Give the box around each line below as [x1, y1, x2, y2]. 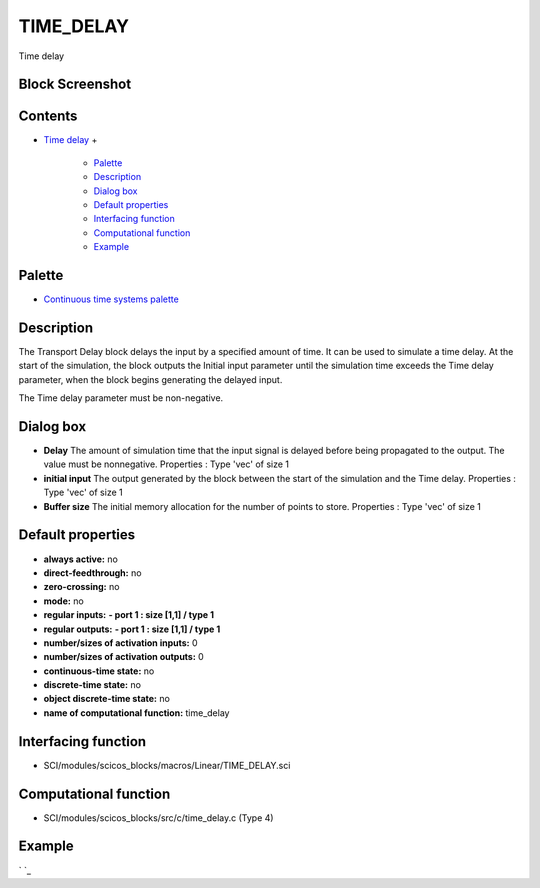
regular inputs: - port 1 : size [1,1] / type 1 [43, 609, 215, 621]
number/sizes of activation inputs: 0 [43, 636, 199, 649]
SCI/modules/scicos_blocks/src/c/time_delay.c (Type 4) [43, 811, 274, 824]
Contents [18, 108, 78, 125]
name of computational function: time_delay [43, 706, 230, 719]
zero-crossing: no [43, 581, 120, 593]
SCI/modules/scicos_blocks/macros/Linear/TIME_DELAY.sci [43, 759, 291, 771]
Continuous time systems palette [43, 293, 179, 305]
